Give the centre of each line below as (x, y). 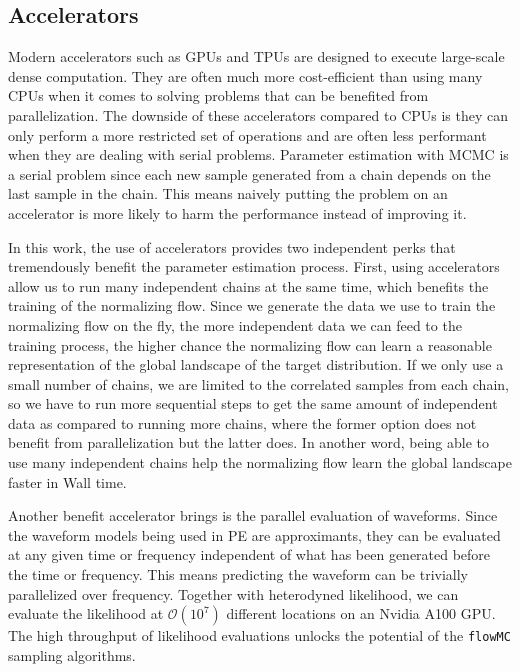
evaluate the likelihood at (86, 613)
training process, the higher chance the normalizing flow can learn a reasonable (250, 344)
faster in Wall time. (67, 481)
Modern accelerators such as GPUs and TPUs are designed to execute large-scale (256, 56)
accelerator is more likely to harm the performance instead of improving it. (237, 212)
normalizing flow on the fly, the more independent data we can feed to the (235, 324)
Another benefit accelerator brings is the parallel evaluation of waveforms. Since (253, 515)
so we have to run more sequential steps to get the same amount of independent (253, 403)
